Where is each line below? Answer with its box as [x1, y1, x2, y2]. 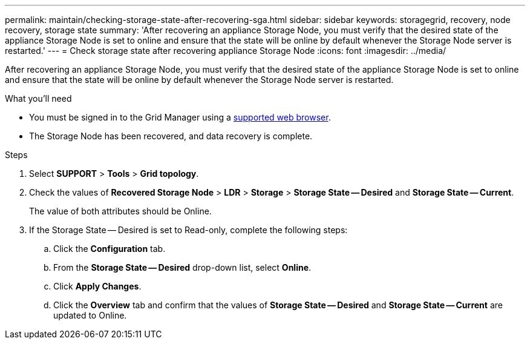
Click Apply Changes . [53, 281, 142, 291]
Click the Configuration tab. [53, 243, 166, 254]
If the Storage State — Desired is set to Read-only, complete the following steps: [29, 225, 348, 235]
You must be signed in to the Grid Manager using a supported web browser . [29, 112, 331, 122]
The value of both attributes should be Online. [29, 206, 212, 216]
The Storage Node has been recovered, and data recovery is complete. [29, 131, 313, 141]
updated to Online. [53, 310, 127, 320]
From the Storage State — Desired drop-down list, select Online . [53, 262, 312, 273]
